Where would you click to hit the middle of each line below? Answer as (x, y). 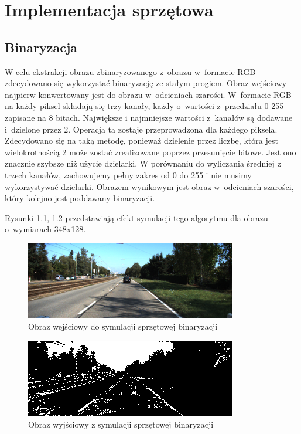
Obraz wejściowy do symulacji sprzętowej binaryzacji (123, 326)
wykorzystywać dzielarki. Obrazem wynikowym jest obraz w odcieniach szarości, (149, 186)
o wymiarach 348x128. (45, 229)
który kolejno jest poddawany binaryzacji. (80, 198)
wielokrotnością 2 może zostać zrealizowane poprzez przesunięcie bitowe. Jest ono (150, 152)
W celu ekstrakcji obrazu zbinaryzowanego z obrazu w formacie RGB (130, 71)
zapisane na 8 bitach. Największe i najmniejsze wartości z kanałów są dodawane (149, 117)
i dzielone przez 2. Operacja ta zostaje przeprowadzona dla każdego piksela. (141, 129)
